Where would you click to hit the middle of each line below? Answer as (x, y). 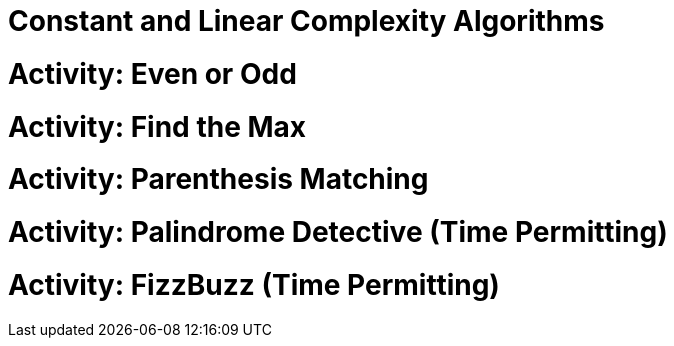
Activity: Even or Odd (152, 73)
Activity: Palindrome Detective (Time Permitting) (338, 232)
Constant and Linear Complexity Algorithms (306, 21)
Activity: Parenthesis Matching (218, 179)
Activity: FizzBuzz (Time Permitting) (254, 284)
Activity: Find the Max (157, 126)
